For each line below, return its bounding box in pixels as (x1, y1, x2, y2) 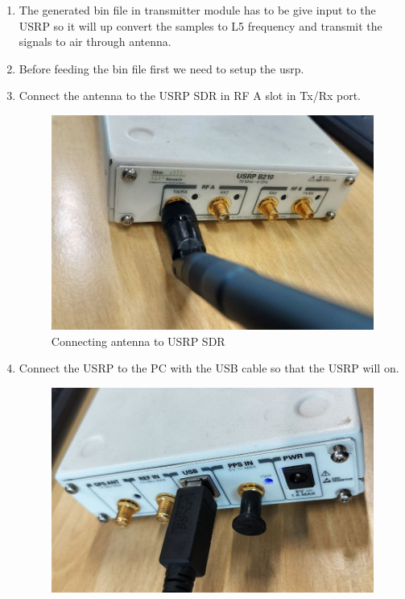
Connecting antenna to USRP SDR (51, 332, 225, 349)
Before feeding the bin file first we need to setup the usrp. (19, 60, 304, 77)
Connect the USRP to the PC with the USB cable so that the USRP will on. (19, 360, 399, 376)
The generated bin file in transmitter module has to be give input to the (19, 2, 376, 18)
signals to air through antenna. (19, 33, 172, 50)
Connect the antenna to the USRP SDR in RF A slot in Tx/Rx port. (19, 87, 362, 104)
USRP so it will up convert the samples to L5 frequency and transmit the (19, 17, 382, 34)
